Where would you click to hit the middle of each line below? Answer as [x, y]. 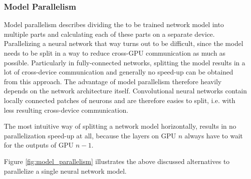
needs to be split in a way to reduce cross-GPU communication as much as [115, 53]
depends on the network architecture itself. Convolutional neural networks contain [125, 91]
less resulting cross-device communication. [66, 110]
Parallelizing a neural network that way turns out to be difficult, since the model [124, 43]
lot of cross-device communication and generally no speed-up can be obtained [118, 72]
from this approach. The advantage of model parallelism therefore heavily [113, 81]
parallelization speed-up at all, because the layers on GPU [90, 135]
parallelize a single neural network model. [65, 171]
